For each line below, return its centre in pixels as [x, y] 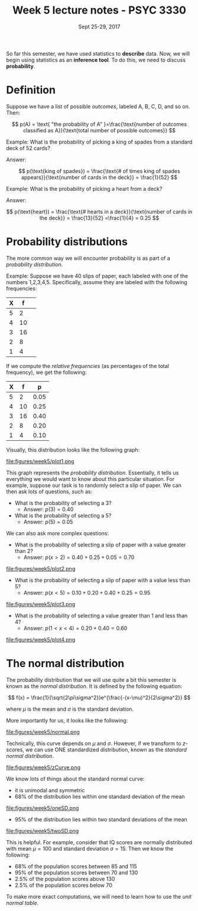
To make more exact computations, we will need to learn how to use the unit [99, 896]
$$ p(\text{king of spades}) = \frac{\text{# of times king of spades [99, 171]
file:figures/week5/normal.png [43, 732]
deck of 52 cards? [28, 148]
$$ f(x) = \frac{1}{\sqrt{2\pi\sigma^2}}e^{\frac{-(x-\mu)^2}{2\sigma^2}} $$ [99, 697]
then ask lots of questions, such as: [49, 492]
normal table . [22, 903]
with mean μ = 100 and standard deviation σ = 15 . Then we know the [90, 848]
